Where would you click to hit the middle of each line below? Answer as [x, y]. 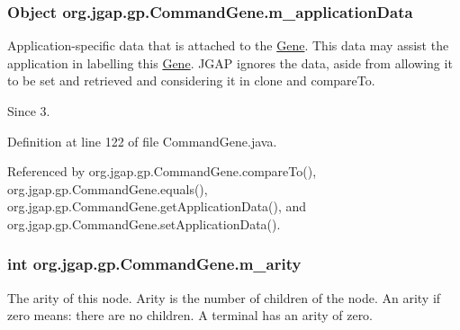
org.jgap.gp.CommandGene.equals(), [108, 188]
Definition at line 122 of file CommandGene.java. [142, 141]
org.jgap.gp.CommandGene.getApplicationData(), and [157, 206]
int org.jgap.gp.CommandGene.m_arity [154, 264]
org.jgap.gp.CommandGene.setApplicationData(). [144, 223]
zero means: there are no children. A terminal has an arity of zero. [190, 315]
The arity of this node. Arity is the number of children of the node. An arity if [224, 297]
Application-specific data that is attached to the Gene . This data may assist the [228, 45]
